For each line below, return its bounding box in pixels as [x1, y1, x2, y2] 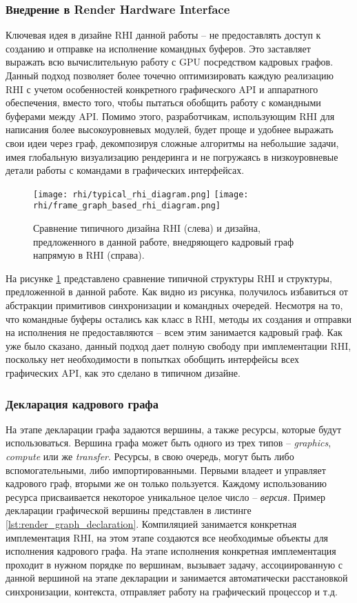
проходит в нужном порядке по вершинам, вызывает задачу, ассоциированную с [6, 557, 343, 571]
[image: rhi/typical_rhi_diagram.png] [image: [33, 189, 249, 199]
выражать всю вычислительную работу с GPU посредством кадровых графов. [6, 55, 334, 69]
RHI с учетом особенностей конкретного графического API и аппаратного [6, 81, 318, 96]
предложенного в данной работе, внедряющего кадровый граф [33, 234, 294, 248]
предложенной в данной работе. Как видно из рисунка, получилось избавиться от [6, 284, 348, 299]
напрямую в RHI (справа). [33, 248, 145, 262]
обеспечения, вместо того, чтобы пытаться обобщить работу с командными [6, 95, 321, 110]
